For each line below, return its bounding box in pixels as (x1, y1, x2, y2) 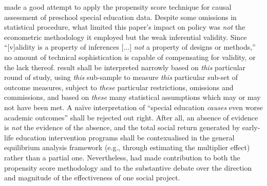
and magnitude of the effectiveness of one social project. (4, 172, 180, 183)
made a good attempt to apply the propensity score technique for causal (4, 2, 232, 12)
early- (242, 122, 260, 133)
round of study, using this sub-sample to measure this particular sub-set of (4, 72, 238, 82)
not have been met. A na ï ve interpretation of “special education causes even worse (4, 101, 263, 112)
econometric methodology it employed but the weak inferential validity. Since (4, 31, 247, 42)
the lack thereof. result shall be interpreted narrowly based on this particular (4, 61, 246, 72)
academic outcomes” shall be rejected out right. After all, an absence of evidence (4, 112, 258, 122)
